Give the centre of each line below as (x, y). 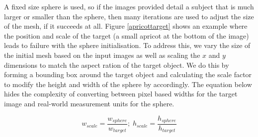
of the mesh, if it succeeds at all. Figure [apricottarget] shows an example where (126, 26)
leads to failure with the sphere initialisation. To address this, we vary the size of (127, 45)
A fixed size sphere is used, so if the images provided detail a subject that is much (129, 6)
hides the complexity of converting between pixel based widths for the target (121, 94)
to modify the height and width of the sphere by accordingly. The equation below (128, 84)
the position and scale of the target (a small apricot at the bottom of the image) (127, 35)
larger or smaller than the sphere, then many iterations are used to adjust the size (129, 16)
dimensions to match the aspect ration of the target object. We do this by (117, 65)
